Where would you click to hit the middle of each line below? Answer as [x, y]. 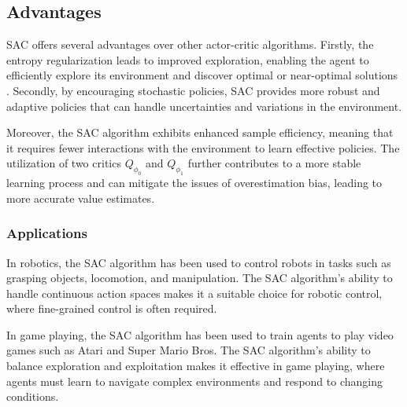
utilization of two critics [64, 163]
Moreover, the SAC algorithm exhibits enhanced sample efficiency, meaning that [200, 132]
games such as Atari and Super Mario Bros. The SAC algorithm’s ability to [189, 350]
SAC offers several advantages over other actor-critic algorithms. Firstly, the [190, 44]
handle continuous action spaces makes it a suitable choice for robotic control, [194, 293]
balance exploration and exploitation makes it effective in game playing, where [196, 366]
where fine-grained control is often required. [112, 308]
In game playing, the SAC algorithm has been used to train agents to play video [200, 334]
